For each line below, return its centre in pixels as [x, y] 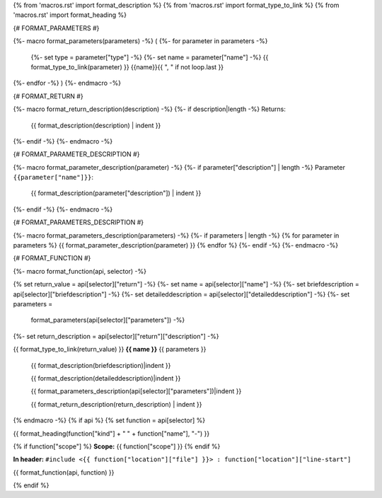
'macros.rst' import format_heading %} [70, 15]
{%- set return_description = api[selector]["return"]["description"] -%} [116, 336]
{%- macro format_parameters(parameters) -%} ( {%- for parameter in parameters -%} [140, 41]
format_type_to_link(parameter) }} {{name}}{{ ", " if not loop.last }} [127, 66]
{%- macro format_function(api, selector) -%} [80, 271]
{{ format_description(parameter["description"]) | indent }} [116, 193]
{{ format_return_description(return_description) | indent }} [116, 404]
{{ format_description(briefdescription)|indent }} [101, 365]
